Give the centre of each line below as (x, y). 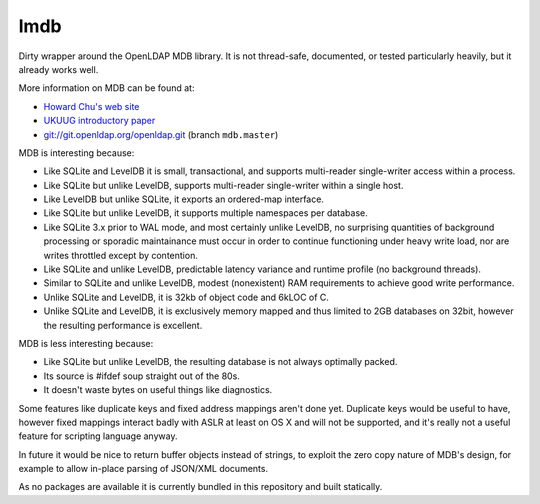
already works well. (58, 69)
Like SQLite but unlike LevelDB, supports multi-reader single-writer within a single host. (223, 185)
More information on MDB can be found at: (106, 88)
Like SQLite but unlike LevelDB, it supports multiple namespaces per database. (206, 213)
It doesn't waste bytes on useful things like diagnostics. (158, 390)
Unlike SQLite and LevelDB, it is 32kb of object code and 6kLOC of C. (186, 297)
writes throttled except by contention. (121, 255)
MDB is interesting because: (76, 152)
